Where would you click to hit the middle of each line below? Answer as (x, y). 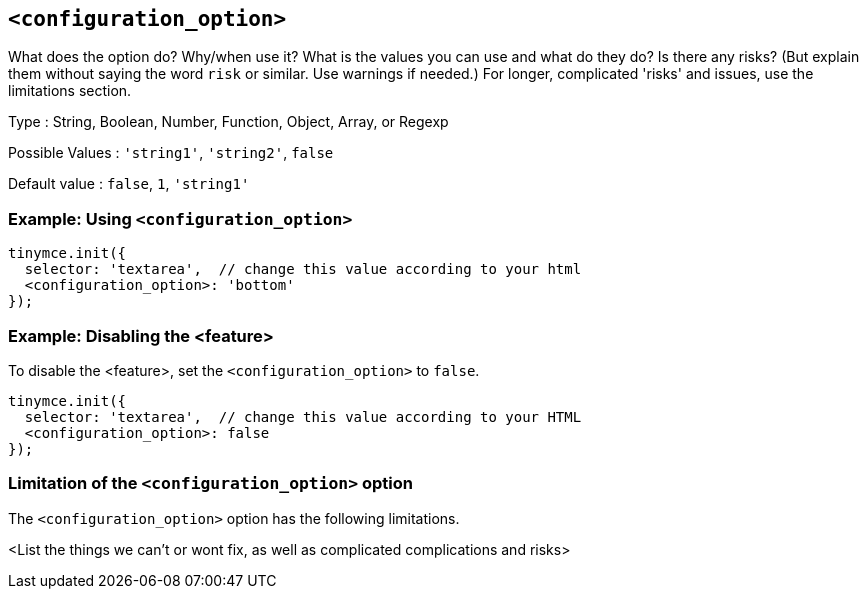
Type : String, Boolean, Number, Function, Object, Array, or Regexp (228, 122)
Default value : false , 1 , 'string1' (129, 184)
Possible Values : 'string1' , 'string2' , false (171, 153)
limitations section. (70, 91)
